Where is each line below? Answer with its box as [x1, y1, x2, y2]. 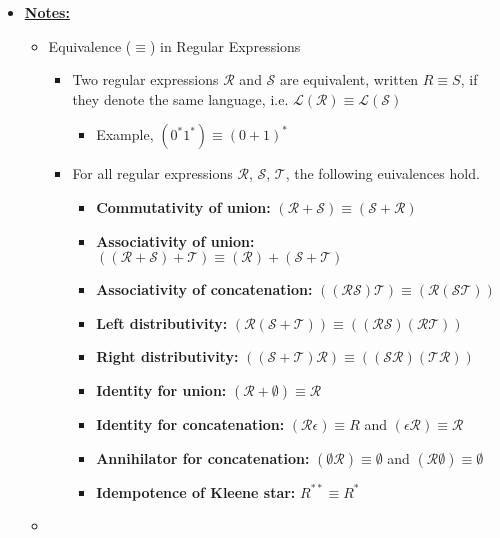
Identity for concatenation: [96, 413, 285, 434]
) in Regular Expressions [149, 35, 301, 56]
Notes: [24, 2, 70, 22]
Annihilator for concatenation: [96, 447, 310, 468]
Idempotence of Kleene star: [96, 481, 296, 502]
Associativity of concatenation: [96, 279, 313, 300]
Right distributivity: [96, 346, 239, 367]
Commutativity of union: [96, 196, 271, 217]
